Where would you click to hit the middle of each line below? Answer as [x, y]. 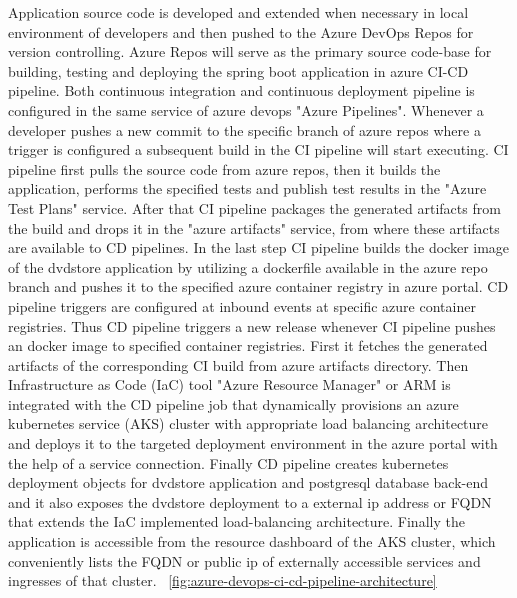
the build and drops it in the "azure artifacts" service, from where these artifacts [254, 227]
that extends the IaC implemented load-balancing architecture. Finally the [236, 521]
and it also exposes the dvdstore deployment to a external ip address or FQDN [250, 501]
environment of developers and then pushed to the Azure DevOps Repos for [241, 31]
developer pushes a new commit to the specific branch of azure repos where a [244, 129]
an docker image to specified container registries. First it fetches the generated [248, 345]
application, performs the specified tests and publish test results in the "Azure [247, 188]
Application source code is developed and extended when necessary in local [238, 12]
